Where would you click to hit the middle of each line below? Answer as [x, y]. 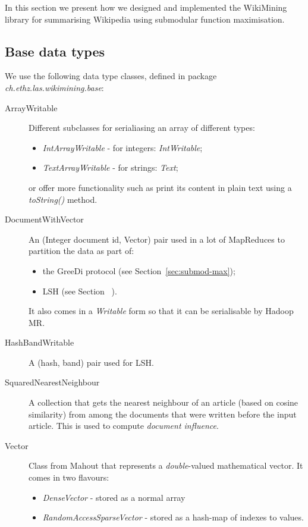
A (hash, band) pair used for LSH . [91, 362]
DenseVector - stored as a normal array [114, 497]
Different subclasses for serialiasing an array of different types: [142, 128]
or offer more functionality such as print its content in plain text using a [160, 187]
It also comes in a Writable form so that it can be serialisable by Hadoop [161, 311]
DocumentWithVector [44, 219]
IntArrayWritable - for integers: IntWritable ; [122, 147]
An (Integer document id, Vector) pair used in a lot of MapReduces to [157, 239]
